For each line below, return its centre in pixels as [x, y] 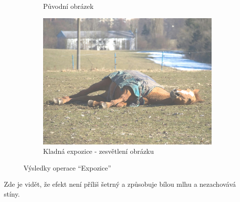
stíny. [12, 193]
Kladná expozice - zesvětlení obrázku [99, 151]
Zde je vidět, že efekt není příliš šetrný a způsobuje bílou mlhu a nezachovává [120, 184]
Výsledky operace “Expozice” [67, 167]
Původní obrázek [68, 6]
